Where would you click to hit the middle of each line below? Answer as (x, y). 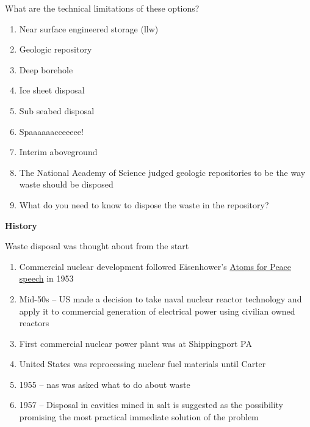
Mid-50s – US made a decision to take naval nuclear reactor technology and (160, 298)
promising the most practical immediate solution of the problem (139, 417)
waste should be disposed (66, 184)
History (21, 225)
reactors (34, 323)
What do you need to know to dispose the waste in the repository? (144, 204)
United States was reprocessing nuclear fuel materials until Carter (142, 364)
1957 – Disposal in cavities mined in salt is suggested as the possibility (151, 405)
